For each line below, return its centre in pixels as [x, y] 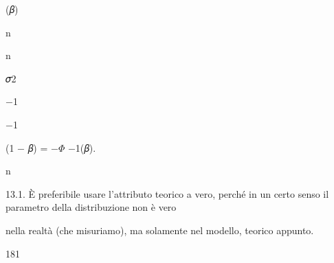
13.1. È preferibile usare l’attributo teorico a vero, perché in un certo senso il [167, 193]
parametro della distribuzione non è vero [91, 207]
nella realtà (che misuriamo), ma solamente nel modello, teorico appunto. [160, 230]
